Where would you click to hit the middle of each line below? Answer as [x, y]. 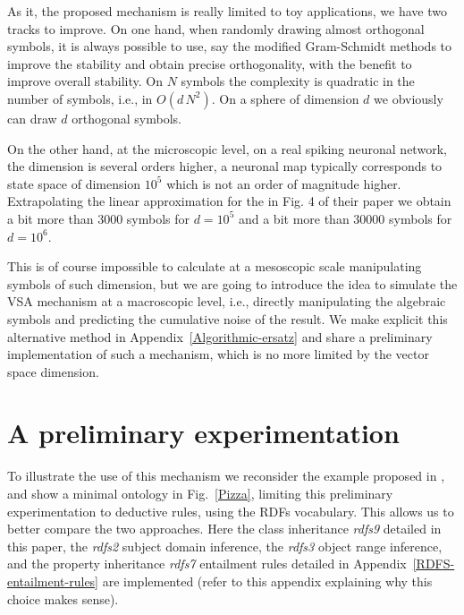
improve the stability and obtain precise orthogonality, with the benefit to [210, 63]
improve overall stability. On [85, 81]
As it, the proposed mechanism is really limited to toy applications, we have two [227, 11]
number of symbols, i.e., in [80, 98]
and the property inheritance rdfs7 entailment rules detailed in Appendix [207, 564]
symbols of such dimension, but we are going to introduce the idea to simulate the [232, 283]
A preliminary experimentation [203, 433]
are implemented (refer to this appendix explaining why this [267, 581]
